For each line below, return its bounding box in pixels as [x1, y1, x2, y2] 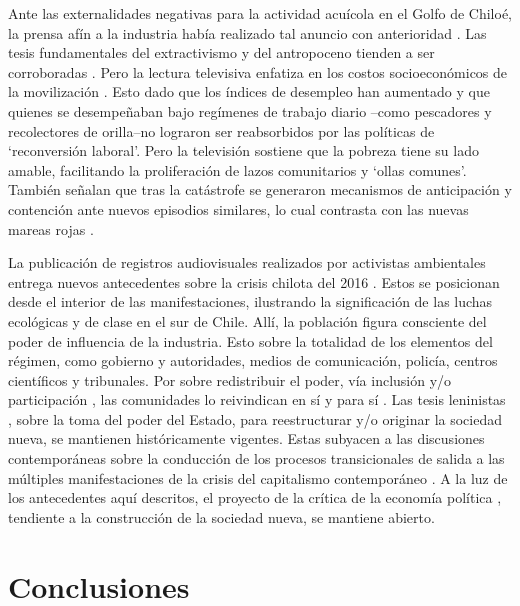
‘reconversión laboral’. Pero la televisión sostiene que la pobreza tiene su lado [8, 140, 479, 161]
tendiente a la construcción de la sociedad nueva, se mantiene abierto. [8, 506, 435, 527]
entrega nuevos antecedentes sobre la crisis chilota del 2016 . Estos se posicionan [8, 271, 500, 292]
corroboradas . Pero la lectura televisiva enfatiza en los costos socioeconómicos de [8, 61, 508, 82]
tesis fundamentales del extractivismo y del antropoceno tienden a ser [8, 42, 435, 63]
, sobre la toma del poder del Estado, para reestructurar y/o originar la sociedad [8, 408, 502, 429]
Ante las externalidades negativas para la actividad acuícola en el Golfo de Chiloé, [8, 3, 513, 23]
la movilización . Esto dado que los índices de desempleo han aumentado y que [8, 81, 490, 102]
